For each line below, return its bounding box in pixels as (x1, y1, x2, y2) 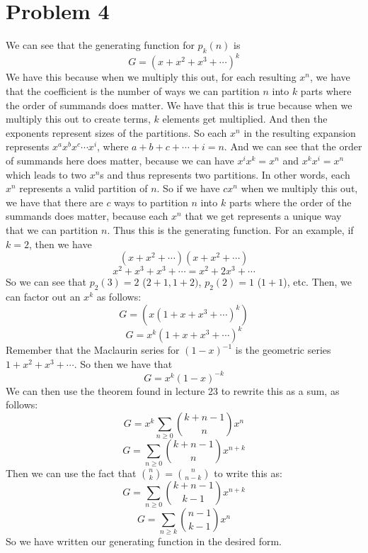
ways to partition (114, 194, 188, 209)
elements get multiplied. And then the (162, 111, 328, 126)
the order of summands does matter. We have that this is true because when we (6, 97, 352, 112)
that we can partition (6, 222, 98, 237)
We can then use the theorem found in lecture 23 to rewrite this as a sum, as (6, 383, 340, 398)
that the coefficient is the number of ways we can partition (6, 84, 260, 99)
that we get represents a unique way (185, 208, 342, 223)
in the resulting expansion (243, 125, 356, 140)
